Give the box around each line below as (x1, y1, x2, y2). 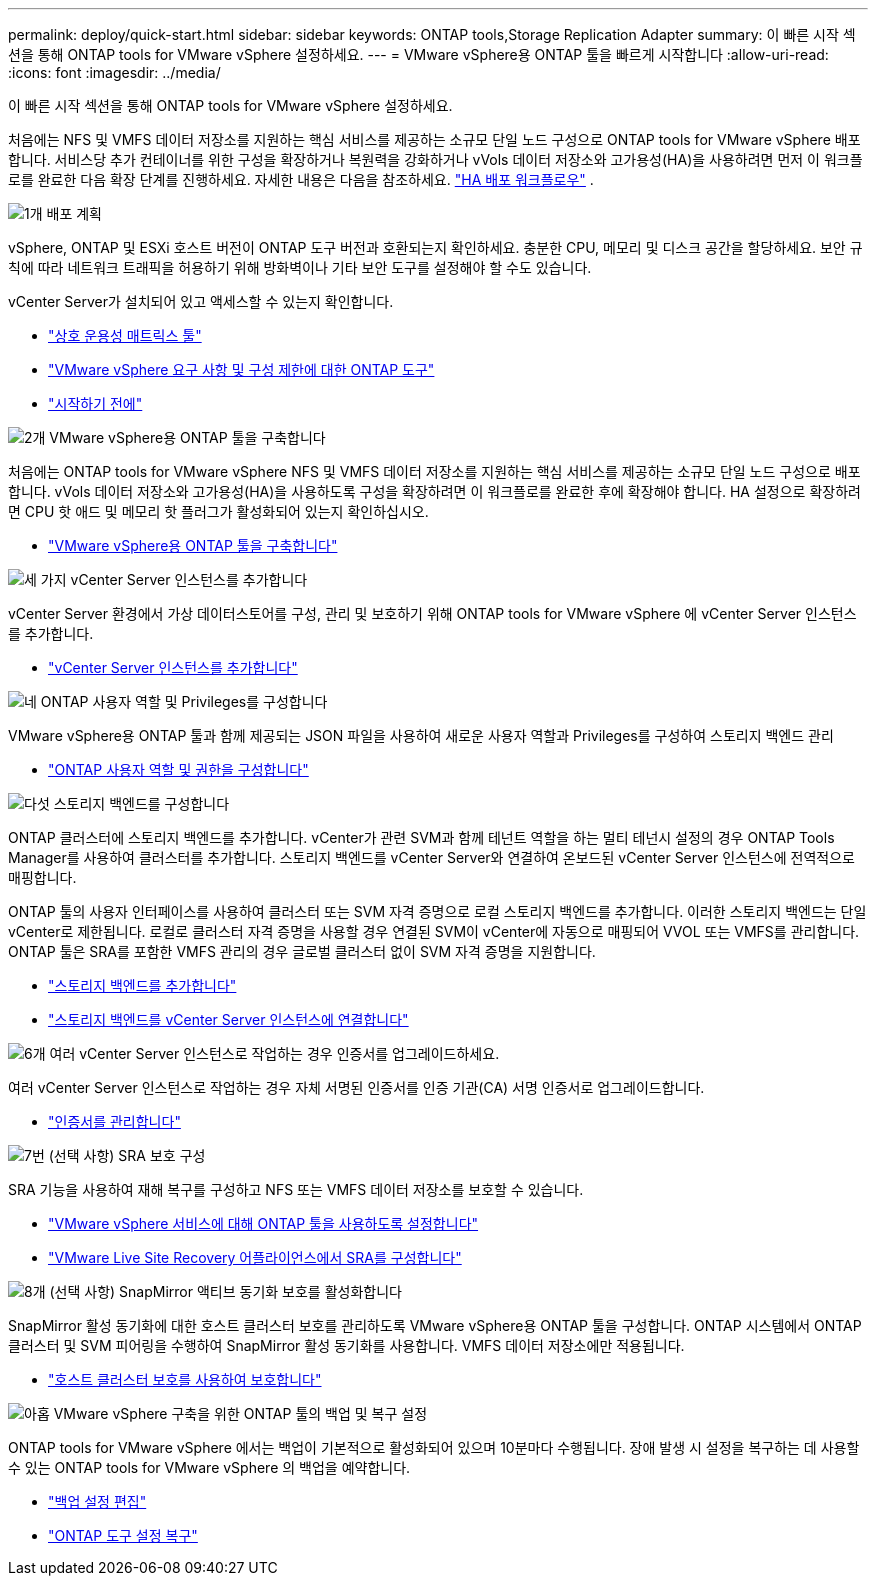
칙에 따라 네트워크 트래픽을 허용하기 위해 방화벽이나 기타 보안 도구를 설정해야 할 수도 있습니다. (8, 259, 592, 276)
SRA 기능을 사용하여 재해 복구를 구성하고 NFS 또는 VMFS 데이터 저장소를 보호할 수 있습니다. (8, 1181, 584, 1198)
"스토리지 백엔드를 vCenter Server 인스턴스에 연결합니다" (48, 1011, 409, 1028)
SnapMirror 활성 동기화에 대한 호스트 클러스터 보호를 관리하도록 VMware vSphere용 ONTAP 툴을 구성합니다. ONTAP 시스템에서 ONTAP (8, 1317, 862, 1334)
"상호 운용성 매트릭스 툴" (48, 327, 202, 344)
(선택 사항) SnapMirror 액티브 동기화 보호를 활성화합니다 (49, 1283, 402, 1300)
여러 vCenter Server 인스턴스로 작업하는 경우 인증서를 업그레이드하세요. (49, 1045, 500, 1062)
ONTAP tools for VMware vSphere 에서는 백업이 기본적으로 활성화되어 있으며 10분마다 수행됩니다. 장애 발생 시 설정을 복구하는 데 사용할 (8, 1439, 860, 1456)
